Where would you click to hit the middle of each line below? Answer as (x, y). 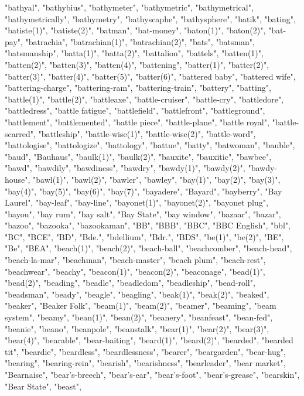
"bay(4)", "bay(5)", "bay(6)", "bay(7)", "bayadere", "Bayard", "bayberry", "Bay (144, 191)
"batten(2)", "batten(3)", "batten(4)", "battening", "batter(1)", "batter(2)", (137, 64)
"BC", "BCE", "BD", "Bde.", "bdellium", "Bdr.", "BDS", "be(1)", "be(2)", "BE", (144, 236)
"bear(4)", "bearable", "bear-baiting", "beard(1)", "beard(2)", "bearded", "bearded (149, 340)
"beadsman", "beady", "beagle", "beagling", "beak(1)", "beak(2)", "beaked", (137, 294)
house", (18, 179)
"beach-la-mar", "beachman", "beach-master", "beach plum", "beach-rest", (135, 260)
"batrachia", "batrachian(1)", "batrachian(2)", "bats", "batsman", (140, 41)
